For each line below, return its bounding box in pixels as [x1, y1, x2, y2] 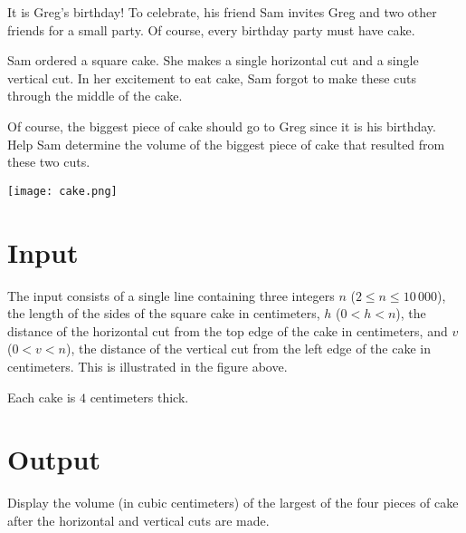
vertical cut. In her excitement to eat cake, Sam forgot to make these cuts [7, 68, 417, 87]
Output [7, 441, 100, 478]
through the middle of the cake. [7, 86, 183, 105]
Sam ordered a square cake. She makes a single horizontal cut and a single [7, 51, 419, 70]
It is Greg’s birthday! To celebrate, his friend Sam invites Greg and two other [7, 3, 437, 21]
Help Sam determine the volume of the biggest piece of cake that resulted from [7, 134, 445, 153]
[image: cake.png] [7, 184, 118, 198]
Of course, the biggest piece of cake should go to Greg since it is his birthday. [7, 116, 436, 135]
